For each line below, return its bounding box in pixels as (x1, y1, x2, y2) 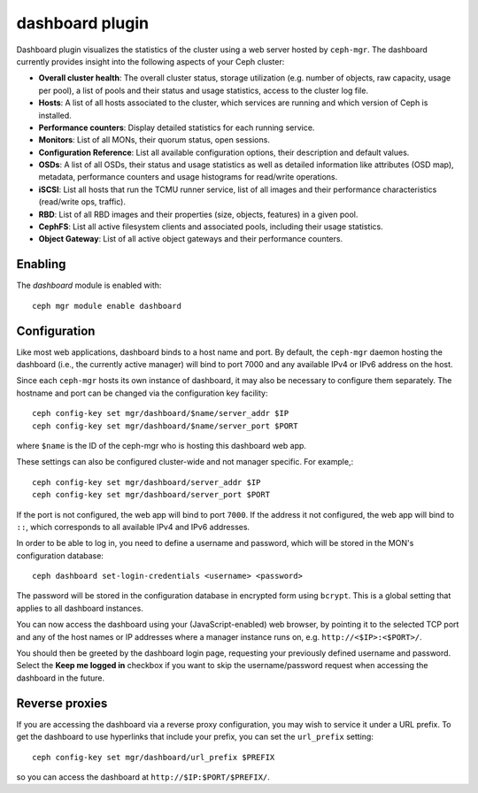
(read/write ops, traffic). (38, 196, 126, 207)
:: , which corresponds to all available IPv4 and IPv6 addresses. (16, 521, 251, 532)
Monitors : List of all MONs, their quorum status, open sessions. (38, 135, 270, 145)
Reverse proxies (16, 696, 108, 711)
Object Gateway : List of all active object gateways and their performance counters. (38, 234, 343, 244)
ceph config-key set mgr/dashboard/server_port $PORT (32, 489, 270, 500)
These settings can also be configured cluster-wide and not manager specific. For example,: (16, 457, 354, 467)
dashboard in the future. (16, 673, 105, 683)
